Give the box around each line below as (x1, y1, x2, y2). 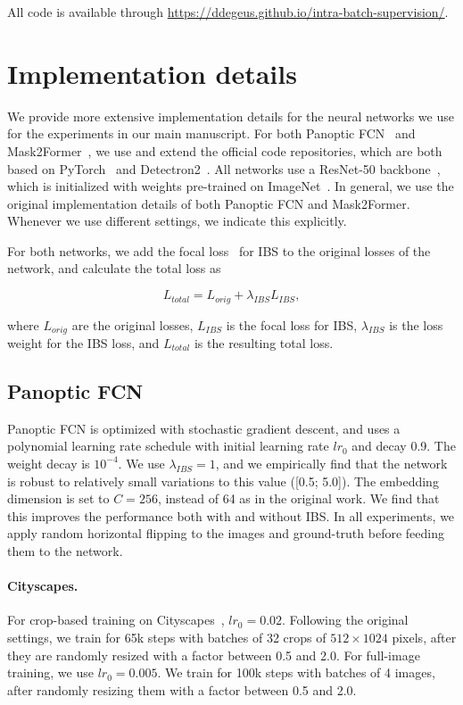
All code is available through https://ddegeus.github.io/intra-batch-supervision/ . (7, 3, 449, 21)
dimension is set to (7, 489, 110, 508)
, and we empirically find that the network (215, 453, 448, 472)
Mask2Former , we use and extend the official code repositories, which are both (7, 141, 442, 160)
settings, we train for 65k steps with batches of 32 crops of (7, 627, 327, 646)
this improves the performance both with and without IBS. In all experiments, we (7, 506, 455, 525)
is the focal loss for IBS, (226, 315, 358, 334)
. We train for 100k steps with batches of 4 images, (157, 663, 435, 682)
